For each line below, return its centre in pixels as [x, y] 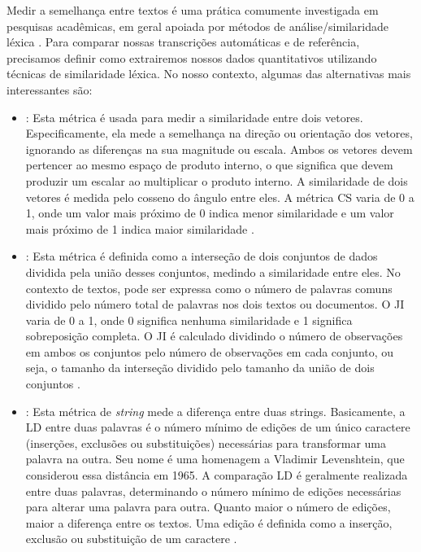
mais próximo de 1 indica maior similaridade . [140, 228]
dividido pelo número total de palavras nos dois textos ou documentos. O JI [215, 304]
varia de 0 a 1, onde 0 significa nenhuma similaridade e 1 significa [189, 320]
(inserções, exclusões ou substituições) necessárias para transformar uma [206, 442]
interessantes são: [50, 89]
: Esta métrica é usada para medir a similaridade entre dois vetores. [194, 117]
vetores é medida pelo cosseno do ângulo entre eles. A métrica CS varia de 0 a [220, 197]
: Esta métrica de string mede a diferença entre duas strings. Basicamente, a [215, 411]
